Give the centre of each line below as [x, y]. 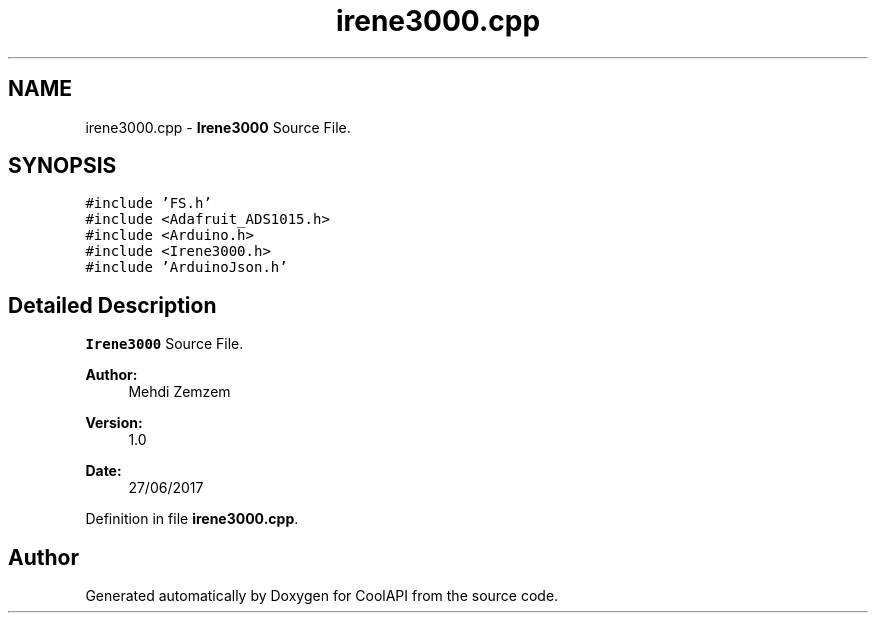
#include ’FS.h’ [148, 203]
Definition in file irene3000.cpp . [192, 519]
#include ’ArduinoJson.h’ [186, 267]
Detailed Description [112, 305]
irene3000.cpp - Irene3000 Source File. [218, 127]
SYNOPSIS [62, 166]
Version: [114, 423]
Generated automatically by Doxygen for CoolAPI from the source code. [322, 596]
